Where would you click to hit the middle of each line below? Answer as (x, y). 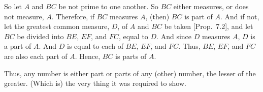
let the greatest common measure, (57, 26)
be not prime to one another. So (108, 6)
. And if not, (240, 16)
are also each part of (36, 56)
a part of (18, 46)
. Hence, (88, 56)
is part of (199, 16)
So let (13, 6)
